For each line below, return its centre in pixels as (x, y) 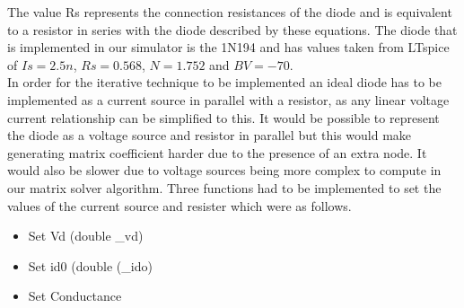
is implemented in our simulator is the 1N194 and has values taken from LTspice (228, 47)
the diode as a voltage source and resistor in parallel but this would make (210, 135)
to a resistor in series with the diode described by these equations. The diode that (232, 29)
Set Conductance (75, 296)
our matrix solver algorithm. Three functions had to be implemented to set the (224, 187)
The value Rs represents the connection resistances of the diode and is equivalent (230, 12)
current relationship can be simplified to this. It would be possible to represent (223, 117)
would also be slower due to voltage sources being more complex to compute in (224, 170)
